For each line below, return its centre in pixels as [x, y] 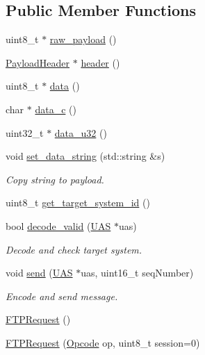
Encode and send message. [62, 296]
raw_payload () [83, 39]
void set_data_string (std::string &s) [85, 156]
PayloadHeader [38, 62]
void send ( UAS [39, 273]
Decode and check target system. [74, 249]
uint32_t [25, 132]
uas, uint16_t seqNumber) [137, 273]
